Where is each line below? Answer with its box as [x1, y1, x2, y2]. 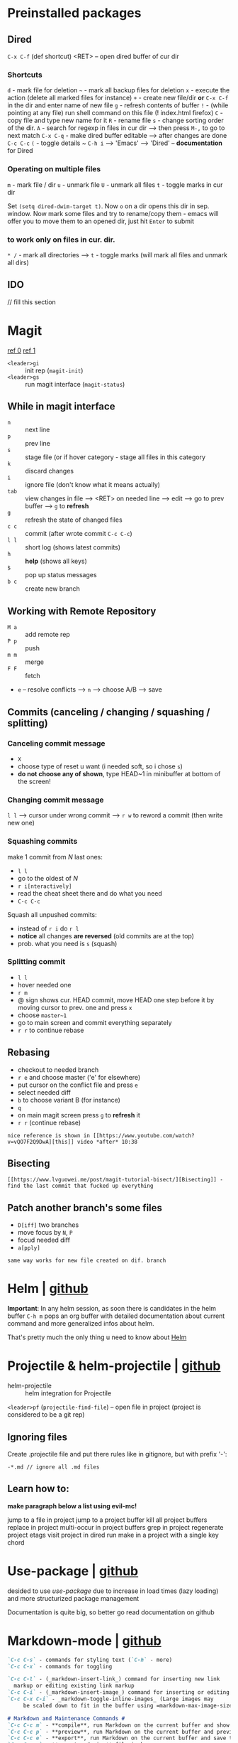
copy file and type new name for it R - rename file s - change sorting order [7, 116, 225, 125]
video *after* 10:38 [76, 1138, 138, 1145]
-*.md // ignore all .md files [7, 1463, 100, 1471]
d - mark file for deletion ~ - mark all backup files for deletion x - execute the [7, 86, 230, 95]
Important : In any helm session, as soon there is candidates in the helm [7, 1304, 217, 1313]
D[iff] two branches [17, 1221, 79, 1229]
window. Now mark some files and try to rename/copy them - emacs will [7, 209, 219, 218]
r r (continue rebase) [17, 1118, 81, 1127]
